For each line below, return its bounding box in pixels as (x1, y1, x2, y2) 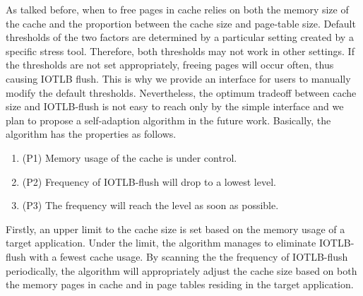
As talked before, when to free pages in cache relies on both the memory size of (6, 2, 349, 16)
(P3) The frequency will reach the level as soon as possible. (22, 198, 279, 213)
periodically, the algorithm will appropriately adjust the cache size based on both (6, 263, 357, 278)
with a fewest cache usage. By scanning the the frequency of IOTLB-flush (29, 249, 348, 264)
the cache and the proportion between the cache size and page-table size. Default (6, 16, 356, 30)
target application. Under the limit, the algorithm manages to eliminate (6, 235, 316, 250)
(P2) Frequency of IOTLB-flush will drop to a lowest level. (22, 174, 276, 189)
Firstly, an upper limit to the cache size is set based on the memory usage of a (6, 221, 345, 236)
